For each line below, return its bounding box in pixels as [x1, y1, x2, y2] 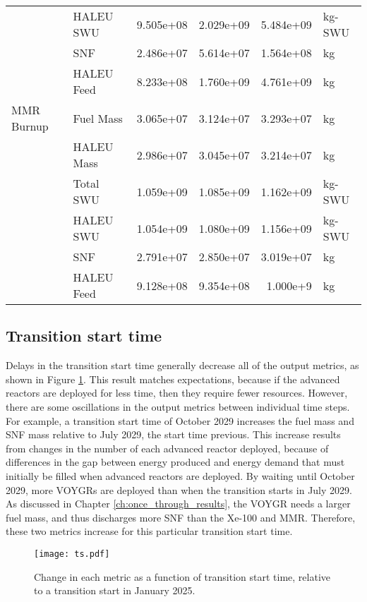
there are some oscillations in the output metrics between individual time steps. [6, 399, 350, 414]
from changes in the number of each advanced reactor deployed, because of [6, 440, 329, 455]
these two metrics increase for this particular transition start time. [6, 524, 293, 538]
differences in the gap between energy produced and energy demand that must [6, 454, 345, 469]
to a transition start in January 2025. [34, 583, 195, 598]
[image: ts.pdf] [34, 548, 110, 559]
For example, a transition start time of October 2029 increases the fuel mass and [6, 413, 354, 428]
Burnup [11, 118, 49, 134]
